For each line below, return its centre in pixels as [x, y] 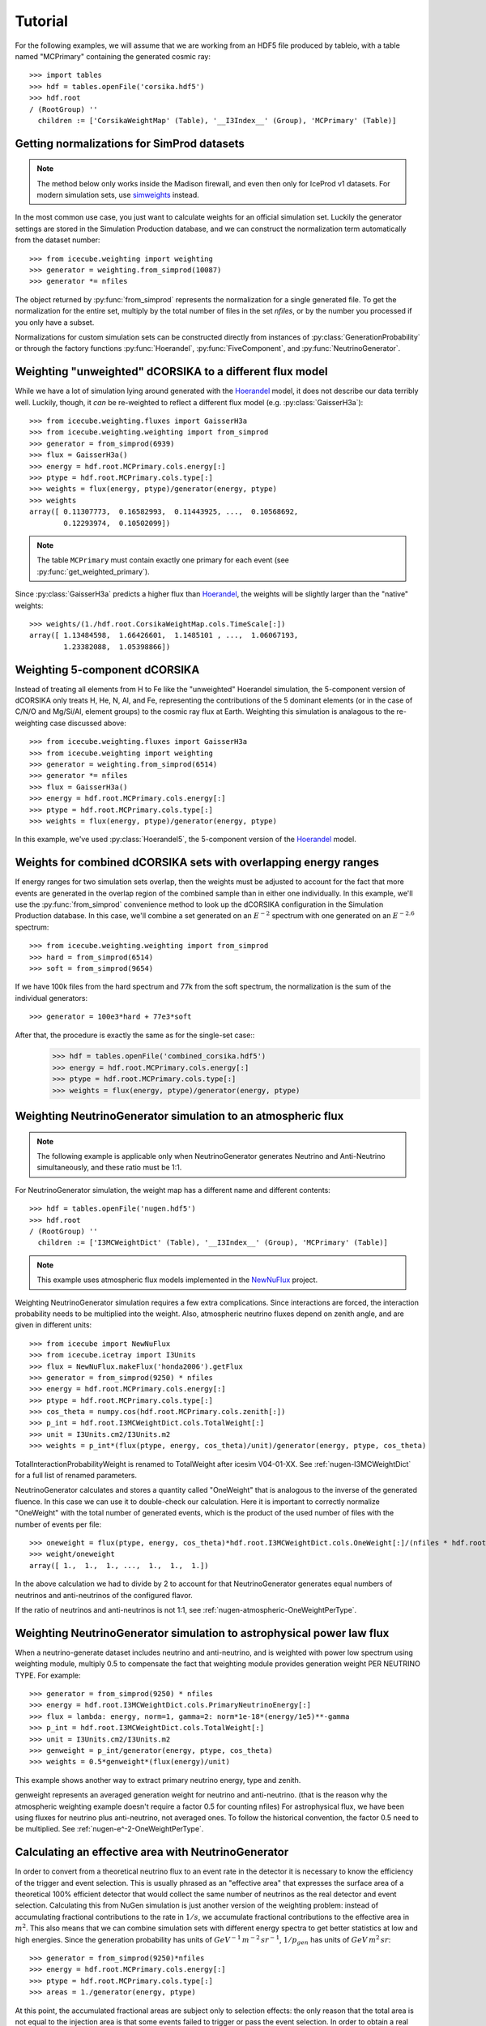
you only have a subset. [55, 322]
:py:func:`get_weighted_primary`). [93, 571]
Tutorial [42, 21]
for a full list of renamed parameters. [76, 1476]
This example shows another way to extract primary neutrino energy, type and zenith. [158, 1780]
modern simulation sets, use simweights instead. [118, 195]
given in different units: [53, 1325]
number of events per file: [58, 1524]
